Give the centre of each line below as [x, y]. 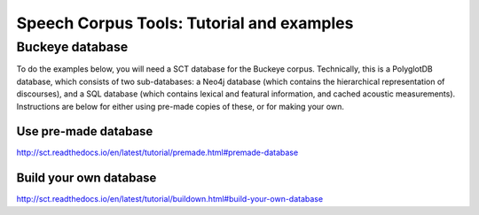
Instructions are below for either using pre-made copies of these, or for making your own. [181, 106]
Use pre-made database [85, 131]
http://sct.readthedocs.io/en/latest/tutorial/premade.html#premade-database [157, 153]
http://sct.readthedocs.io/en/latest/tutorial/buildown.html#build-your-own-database [170, 199]
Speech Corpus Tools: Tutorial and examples [185, 23]
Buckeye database [72, 47]
